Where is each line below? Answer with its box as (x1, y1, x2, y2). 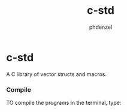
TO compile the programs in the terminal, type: (6, 99, 122, 106)
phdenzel (89, 23, 113, 31)
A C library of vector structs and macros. (6, 70, 107, 78)
